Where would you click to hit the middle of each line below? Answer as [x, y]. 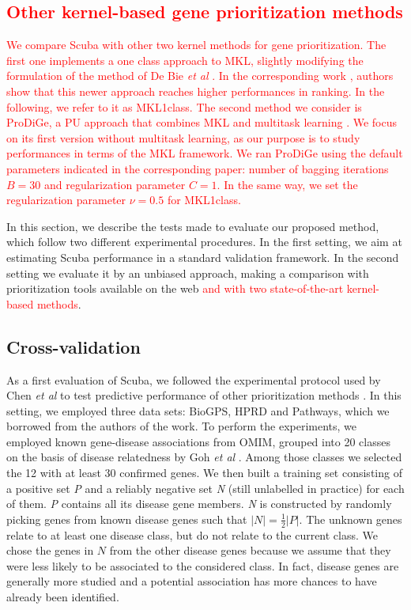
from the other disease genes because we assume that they [250, 550]
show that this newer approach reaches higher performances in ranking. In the [196, 91]
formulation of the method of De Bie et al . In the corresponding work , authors [200, 76]
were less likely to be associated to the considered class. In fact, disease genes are [203, 565]
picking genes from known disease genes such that [127, 519]
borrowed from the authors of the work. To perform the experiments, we [182, 426]
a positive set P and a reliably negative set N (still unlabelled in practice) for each [205, 488]
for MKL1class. [204, 200]
